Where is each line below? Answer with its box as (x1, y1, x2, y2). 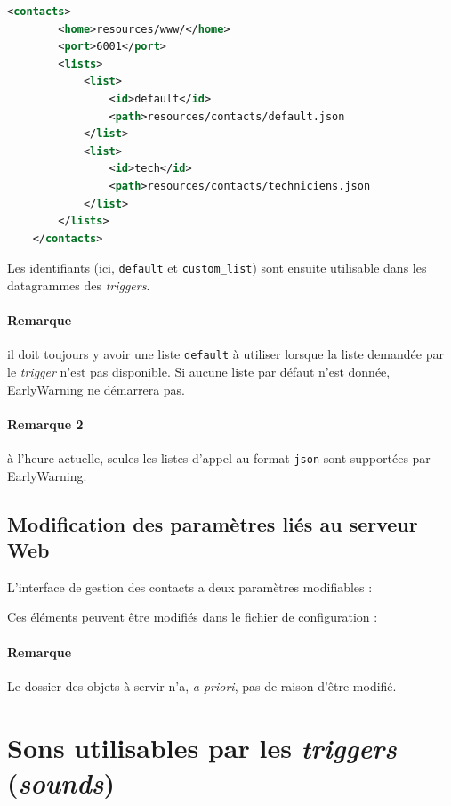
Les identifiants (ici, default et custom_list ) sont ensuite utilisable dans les (7, 258, 427, 277)
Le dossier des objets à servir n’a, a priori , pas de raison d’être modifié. (7, 676, 397, 695)
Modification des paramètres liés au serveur (7, 509, 418, 537)
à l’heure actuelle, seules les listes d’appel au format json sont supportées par (7, 449, 431, 467)
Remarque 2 (7, 414, 84, 433)
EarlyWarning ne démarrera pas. (7, 379, 186, 398)
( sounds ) (7, 763, 116, 801)
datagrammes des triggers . (7, 275, 150, 294)
